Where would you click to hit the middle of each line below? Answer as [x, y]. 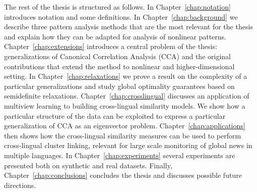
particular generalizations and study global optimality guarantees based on [119, 86]
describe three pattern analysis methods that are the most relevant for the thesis [128, 27]
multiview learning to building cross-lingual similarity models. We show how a [125, 105]
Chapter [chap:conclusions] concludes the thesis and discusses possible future [123, 175]
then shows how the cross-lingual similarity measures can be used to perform [123, 135]
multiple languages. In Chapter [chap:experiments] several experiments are [120, 155]
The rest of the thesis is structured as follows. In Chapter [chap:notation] [117, 7]
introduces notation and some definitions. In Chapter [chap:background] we [121, 16]
